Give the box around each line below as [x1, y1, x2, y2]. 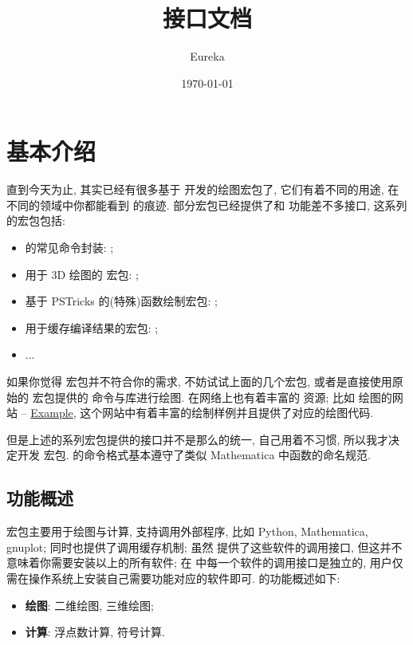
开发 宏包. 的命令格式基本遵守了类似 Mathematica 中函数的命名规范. [17, 446, 371, 463]
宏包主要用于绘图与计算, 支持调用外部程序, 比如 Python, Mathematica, [6, 523, 368, 540]
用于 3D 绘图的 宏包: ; [25, 265, 139, 282]
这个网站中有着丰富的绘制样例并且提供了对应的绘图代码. [80, 404, 374, 421]
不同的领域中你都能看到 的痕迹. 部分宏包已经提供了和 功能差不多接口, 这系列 [6, 196, 407, 213]
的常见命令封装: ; [25, 239, 114, 256]
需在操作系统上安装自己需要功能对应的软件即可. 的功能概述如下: [6, 569, 340, 586]
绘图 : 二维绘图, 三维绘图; [25, 596, 154, 613]
